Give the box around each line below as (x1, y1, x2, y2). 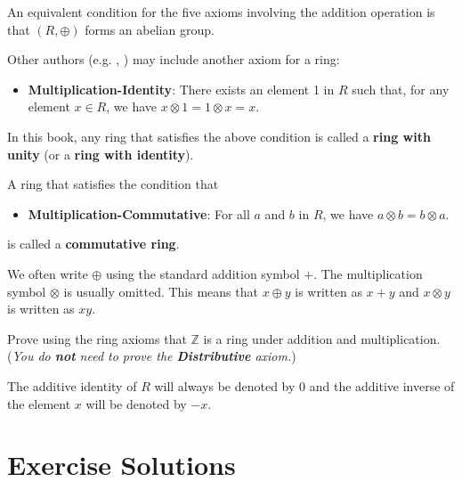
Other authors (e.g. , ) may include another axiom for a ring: (7, 50, 340, 69)
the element (7, 394, 71, 413)
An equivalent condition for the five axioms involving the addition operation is (7, 3, 435, 20)
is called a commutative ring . (7, 234, 180, 253)
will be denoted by (85, 394, 187, 413)
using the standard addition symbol (105, 264, 300, 282)
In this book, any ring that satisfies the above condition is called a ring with (7, 127, 431, 145)
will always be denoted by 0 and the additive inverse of (154, 376, 455, 395)
